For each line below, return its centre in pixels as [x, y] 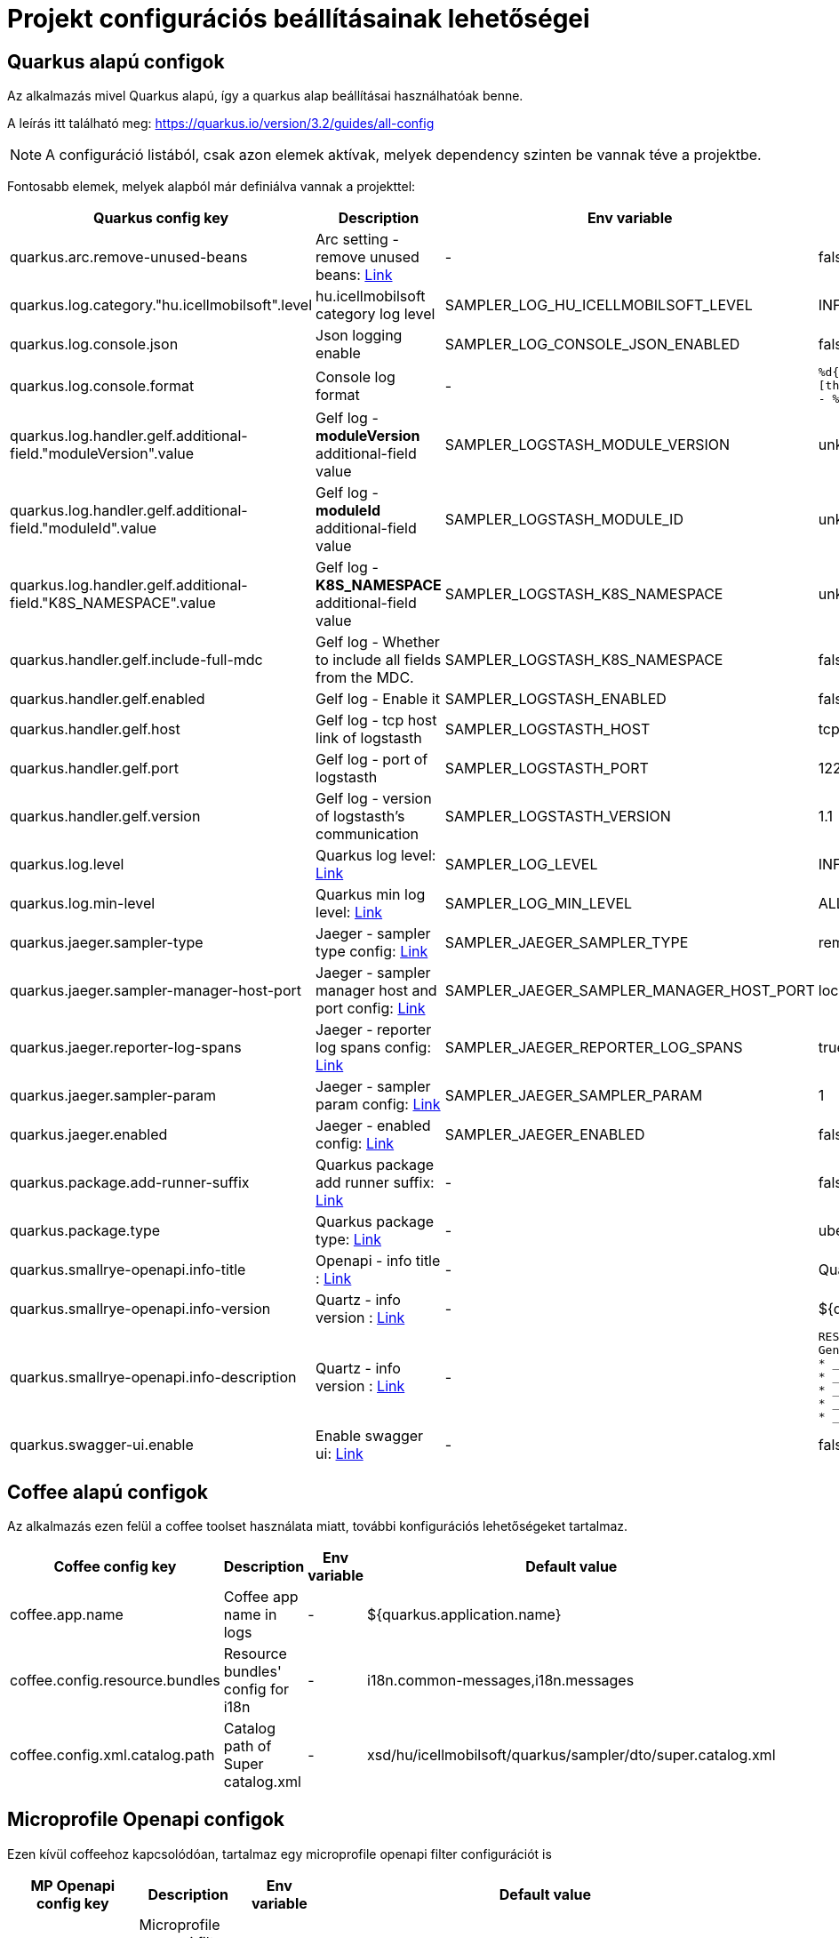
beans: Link [354, 275]
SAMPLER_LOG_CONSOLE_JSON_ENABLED [592, 344]
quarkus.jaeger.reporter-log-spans [126, 1048]
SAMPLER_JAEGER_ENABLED [545, 1135]
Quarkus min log [371, 895]
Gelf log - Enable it [378, 699]
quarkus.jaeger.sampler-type [107, 943]
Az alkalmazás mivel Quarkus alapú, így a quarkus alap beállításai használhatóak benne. [265, 96]
